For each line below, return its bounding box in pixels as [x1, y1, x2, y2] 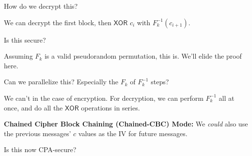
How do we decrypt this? [4, 1, 78, 11]
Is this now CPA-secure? [4, 144, 77, 155]
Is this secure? [4, 34, 46, 45]
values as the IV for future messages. [78, 128, 188, 138]
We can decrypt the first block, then [4, 17, 111, 27]
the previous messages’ [4, 128, 71, 138]
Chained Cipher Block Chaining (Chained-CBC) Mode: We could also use [4, 119, 248, 129]
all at [219, 93, 235, 103]
